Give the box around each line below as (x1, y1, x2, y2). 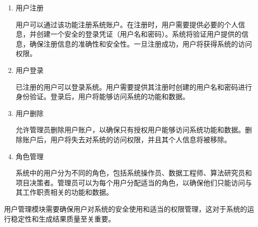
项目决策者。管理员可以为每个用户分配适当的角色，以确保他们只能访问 (15, 177, 245, 187)
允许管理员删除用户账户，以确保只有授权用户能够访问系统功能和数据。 (15, 124, 245, 135)
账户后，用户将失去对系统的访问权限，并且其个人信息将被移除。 (22, 134, 231, 144)
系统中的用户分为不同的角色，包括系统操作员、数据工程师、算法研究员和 (15, 168, 252, 178)
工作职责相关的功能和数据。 (22, 187, 113, 197)
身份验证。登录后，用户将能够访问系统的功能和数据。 (15, 91, 190, 102)
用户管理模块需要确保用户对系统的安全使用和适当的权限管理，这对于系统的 (4, 203, 247, 214)
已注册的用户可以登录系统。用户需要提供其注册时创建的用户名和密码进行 (15, 81, 252, 92)
